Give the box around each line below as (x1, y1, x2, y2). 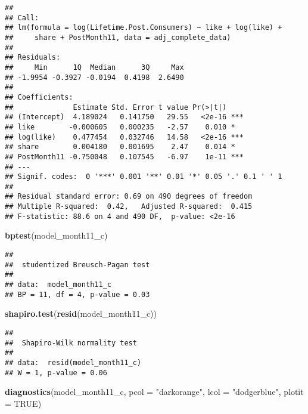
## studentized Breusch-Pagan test (5, 260, 150, 269)
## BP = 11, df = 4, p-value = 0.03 (5, 290, 150, 299)
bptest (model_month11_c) (5, 229, 108, 242)
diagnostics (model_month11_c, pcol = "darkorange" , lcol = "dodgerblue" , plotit (5, 385, 304, 398)
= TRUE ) (5, 397, 42, 409)
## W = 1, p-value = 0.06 (5, 368, 107, 377)
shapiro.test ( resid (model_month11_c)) (5, 307, 157, 320)
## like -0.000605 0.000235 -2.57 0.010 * (5, 122, 235, 131)
